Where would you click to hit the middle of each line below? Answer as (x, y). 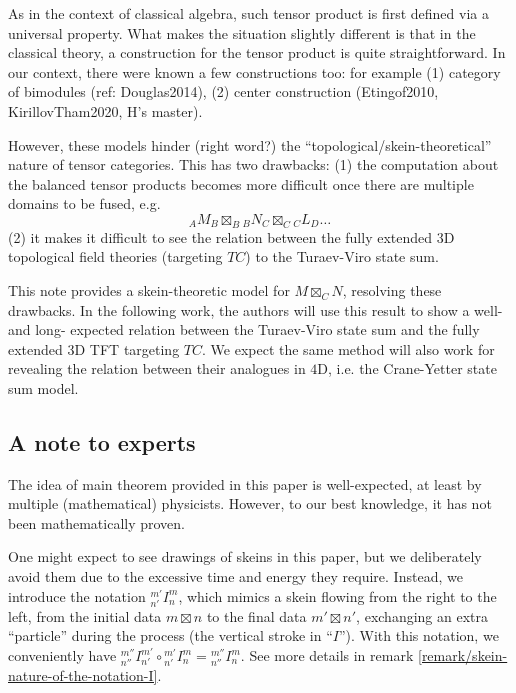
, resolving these (392, 289)
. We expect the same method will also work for (348, 348)
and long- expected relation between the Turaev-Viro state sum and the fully (244, 329)
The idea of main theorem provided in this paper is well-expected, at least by (245, 483)
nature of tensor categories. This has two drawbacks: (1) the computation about (253, 164)
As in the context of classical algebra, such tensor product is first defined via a (248, 13)
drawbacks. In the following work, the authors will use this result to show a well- (255, 309)
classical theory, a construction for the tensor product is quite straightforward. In (257, 52)
